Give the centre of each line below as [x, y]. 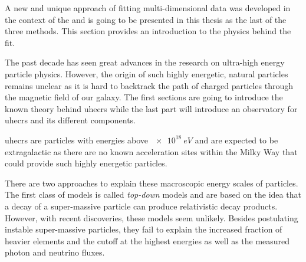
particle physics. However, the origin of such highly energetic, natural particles [147, 73]
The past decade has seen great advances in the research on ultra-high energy [145, 62]
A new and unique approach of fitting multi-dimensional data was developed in [148, 8]
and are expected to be [236, 140]
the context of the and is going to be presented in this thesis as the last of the [146, 19]
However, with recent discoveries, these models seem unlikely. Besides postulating [152, 217]
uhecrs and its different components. [70, 120]
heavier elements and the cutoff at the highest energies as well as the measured [147, 240]
